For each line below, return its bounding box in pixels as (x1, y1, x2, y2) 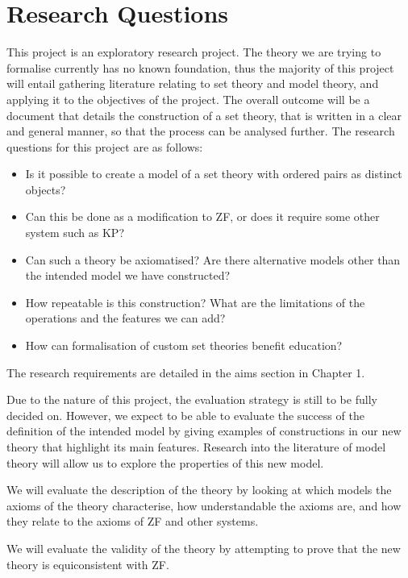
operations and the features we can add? (25, 310, 226, 326)
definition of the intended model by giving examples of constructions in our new (6, 422, 402, 439)
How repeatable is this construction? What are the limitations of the (25, 293, 365, 310)
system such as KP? (25, 224, 124, 241)
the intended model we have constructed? (25, 267, 231, 284)
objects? (25, 181, 66, 198)
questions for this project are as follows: (6, 138, 203, 155)
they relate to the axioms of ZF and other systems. (6, 513, 259, 530)
